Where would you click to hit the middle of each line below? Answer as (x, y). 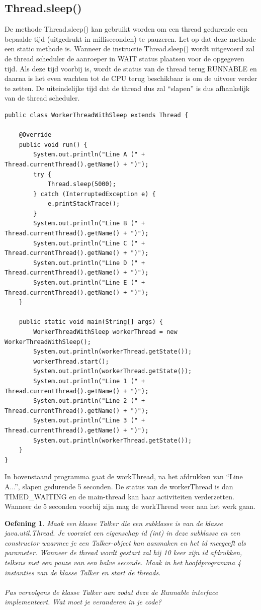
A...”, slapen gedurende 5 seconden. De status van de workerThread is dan (119, 486)
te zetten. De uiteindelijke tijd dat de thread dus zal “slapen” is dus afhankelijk (127, 88)
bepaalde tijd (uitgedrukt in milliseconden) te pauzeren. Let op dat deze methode (130, 38)
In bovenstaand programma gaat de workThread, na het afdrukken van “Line (124, 476)
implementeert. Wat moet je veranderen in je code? (83, 602)
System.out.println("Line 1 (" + (89, 381)
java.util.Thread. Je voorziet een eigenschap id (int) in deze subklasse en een (122, 533)
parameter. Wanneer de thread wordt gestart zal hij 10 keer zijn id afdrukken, (123, 552)
